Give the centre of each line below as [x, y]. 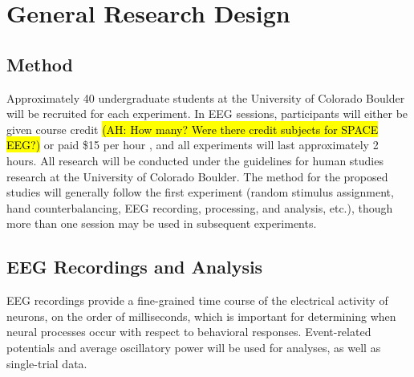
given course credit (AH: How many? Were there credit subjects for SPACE [193, 129]
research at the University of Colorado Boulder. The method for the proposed [197, 176]
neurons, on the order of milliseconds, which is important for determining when [201, 316]
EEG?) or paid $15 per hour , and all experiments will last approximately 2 [193, 145]
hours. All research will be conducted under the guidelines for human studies [195, 160]
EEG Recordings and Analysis [135, 267]
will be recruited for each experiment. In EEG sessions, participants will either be [207, 114]
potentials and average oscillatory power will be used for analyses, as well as [194, 347]
